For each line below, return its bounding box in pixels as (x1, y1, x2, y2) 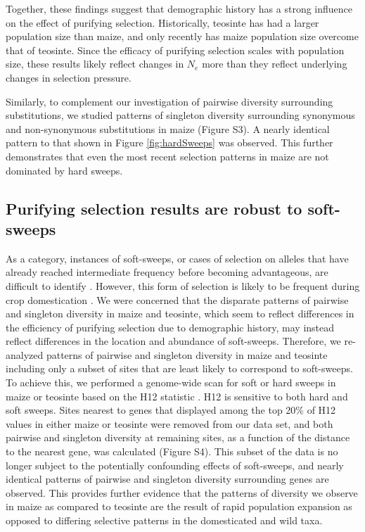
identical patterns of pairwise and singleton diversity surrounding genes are (6, 471, 329, 486)
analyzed (6, 347, 44, 362)
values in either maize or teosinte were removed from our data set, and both (6, 416, 333, 431)
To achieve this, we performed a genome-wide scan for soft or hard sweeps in (6, 375, 336, 390)
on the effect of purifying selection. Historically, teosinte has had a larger (6, 15, 319, 30)
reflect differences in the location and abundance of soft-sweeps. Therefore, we (6, 334, 341, 348)
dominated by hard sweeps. (6, 163, 123, 177)
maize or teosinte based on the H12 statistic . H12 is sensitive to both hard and (6, 388, 348, 403)
